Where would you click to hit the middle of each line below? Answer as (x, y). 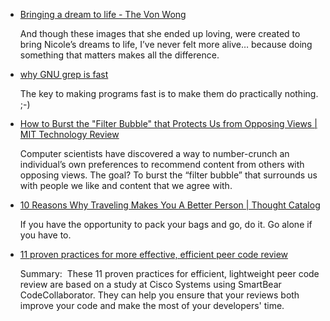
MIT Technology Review (69, 134)
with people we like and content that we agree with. (126, 185)
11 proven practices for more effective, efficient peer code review (154, 254)
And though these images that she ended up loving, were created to (160, 33)
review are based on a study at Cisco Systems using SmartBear (150, 284)
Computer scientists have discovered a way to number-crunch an (154, 153)
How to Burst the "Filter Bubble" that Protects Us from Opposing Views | (168, 123)
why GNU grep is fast (64, 74)
